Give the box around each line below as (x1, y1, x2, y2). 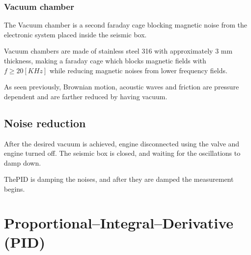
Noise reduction (4, 115, 86, 130)
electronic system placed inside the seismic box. (4, 29, 147, 39)
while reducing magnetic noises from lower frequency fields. (49, 65, 227, 75)
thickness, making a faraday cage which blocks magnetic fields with (4, 56, 206, 65)
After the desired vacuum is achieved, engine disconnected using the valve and (4, 138, 240, 148)
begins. (4, 183, 25, 194)
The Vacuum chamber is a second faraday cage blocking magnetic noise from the (4, 20, 247, 30)
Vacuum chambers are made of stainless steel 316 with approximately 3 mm (4, 46, 233, 56)
